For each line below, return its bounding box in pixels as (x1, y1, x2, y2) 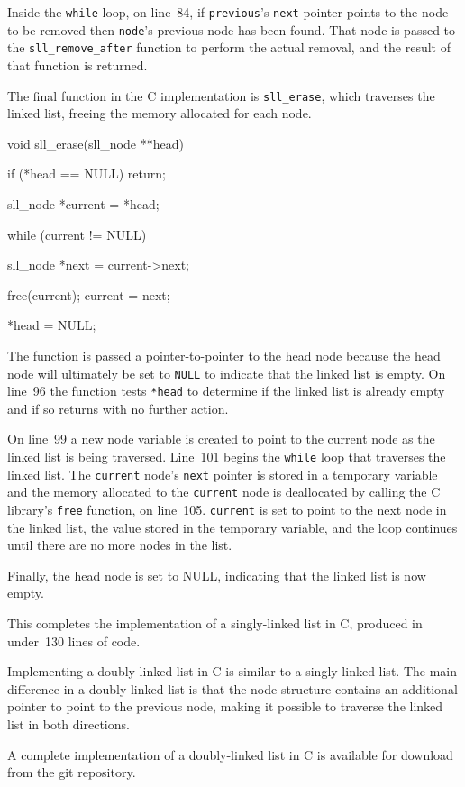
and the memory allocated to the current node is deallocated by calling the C (7, 482, 441, 501)
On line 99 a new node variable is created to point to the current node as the (7, 429, 435, 448)
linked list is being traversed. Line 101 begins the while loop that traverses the (7, 447, 446, 466)
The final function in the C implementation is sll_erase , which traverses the (7, 86, 435, 105)
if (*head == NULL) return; (7, 164, 166, 183)
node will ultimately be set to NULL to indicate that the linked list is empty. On (7, 363, 446, 382)
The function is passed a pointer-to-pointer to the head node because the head (7, 345, 441, 364)
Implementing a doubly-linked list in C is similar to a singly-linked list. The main (7, 662, 457, 681)
